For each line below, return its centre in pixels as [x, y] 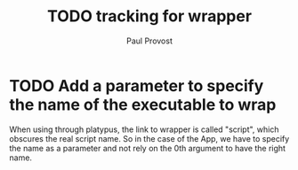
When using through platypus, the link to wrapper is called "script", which [144, 129]
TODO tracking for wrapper [149, 16]
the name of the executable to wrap [143, 104]
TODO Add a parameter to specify [137, 85]
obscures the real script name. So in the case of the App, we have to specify [149, 138]
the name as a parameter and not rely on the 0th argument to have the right [148, 148]
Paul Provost [149, 41]
